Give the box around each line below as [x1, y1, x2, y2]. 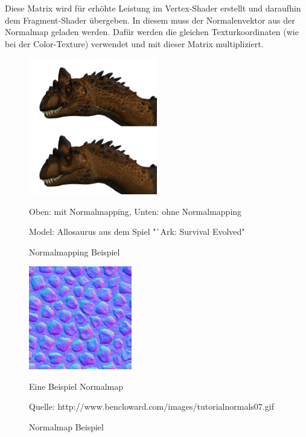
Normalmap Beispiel [29, 420, 104, 433]
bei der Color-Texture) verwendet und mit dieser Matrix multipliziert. [5, 37, 264, 50]
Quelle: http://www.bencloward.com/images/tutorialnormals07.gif [29, 400, 274, 413]
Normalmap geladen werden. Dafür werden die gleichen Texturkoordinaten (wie [5, 25, 299, 38]
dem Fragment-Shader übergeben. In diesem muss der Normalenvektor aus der [5, 13, 295, 26]
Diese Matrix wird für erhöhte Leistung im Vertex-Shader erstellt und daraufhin [5, 2, 301, 14]
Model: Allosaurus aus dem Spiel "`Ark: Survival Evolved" [29, 225, 245, 238]
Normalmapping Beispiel [29, 245, 120, 258]
